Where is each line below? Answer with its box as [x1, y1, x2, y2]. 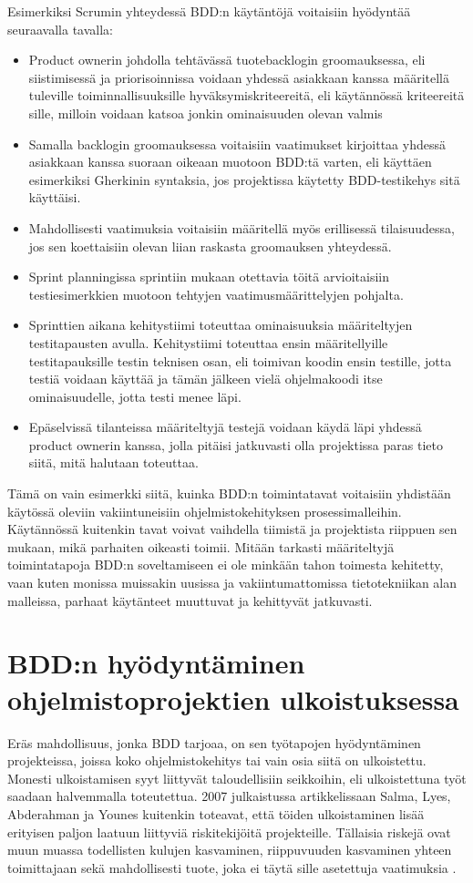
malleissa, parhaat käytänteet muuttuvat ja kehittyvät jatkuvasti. [7, 590, 373, 610]
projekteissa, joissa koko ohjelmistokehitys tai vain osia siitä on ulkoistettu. [7, 751, 427, 770]
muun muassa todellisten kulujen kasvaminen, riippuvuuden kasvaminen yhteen [7, 840, 452, 859]
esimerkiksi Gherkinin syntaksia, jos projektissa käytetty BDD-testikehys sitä [28, 169, 460, 189]
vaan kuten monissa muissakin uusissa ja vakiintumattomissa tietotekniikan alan [7, 573, 458, 592]
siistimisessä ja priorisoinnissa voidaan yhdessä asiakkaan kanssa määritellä [28, 67, 449, 87]
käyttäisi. [28, 188, 81, 207]
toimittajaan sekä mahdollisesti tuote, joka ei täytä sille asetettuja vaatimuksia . [7, 857, 457, 877]
